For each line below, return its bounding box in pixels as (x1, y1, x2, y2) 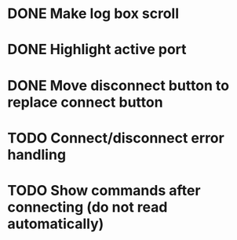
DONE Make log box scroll (7, 5, 180, 23)
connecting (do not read (7, 198, 168, 216)
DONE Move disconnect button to (7, 76, 230, 94)
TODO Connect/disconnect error (7, 129, 224, 147)
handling (7, 146, 67, 163)
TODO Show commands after (7, 181, 201, 199)
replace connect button (7, 93, 163, 111)
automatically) (7, 215, 104, 232)
